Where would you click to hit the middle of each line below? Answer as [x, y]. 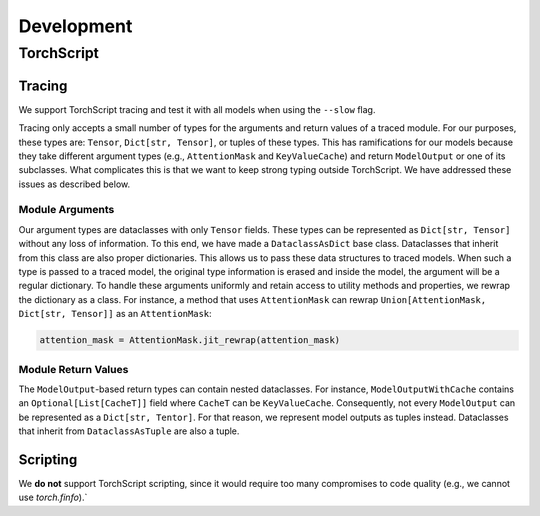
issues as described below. [74, 184]
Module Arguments [66, 210]
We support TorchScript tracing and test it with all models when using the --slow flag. [197, 109]
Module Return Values [73, 369]
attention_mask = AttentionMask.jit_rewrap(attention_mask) [190, 340]
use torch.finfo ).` [53, 497]
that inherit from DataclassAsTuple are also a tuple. [129, 431]
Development [75, 26]
